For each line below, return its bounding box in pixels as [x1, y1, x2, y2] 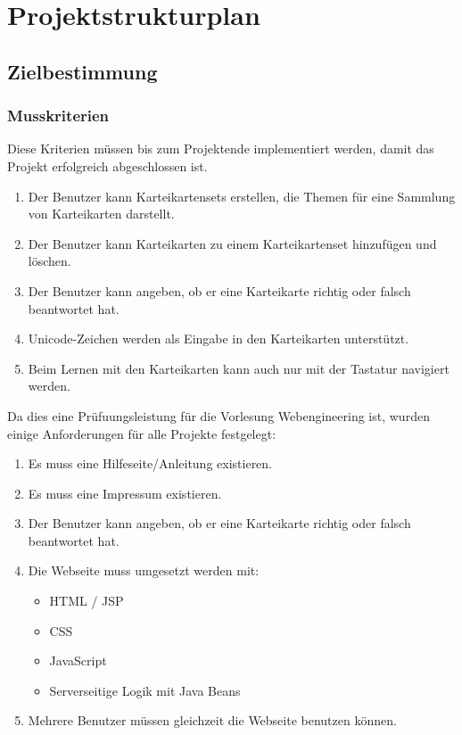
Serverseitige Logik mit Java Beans [49, 681, 241, 699]
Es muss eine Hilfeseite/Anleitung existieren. [28, 454, 273, 473]
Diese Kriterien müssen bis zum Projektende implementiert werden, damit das [7, 139, 434, 158]
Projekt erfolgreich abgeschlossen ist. [7, 156, 208, 175]
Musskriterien [7, 104, 110, 127]
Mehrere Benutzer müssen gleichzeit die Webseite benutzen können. [28, 711, 397, 730]
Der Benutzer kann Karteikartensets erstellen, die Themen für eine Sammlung [28, 186, 456, 205]
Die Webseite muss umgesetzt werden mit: [28, 561, 260, 580]
